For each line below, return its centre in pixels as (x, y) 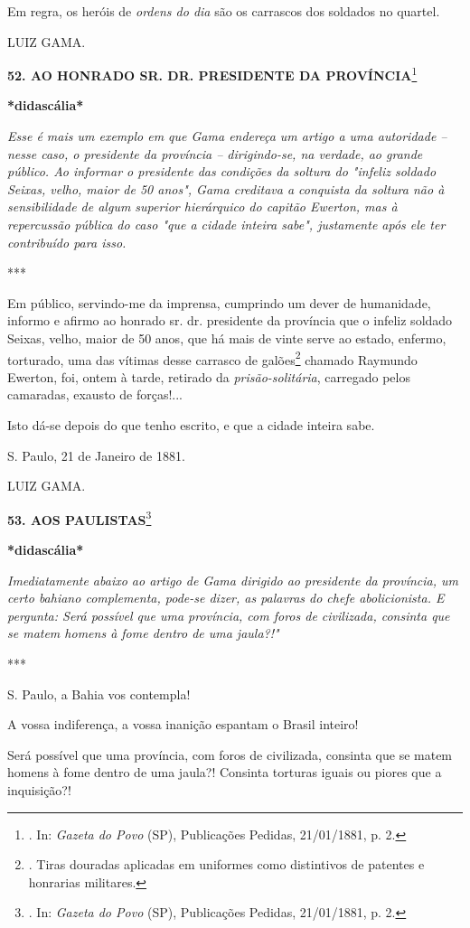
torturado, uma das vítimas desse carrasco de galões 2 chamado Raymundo (212, 358)
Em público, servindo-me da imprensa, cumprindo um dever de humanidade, (219, 302)
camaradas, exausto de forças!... (95, 394)
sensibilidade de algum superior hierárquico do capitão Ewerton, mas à (202, 206)
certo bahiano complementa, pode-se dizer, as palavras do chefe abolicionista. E (226, 598)
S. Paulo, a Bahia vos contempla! (99, 694)
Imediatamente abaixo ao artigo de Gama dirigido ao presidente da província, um (233, 580)
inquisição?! (39, 789)
